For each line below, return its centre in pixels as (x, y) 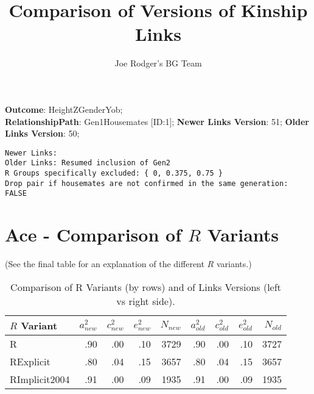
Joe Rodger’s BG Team (158, 63)
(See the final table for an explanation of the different (105, 264)
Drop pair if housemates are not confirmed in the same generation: (147, 183)
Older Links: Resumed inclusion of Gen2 (88, 163)
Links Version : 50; (42, 133)
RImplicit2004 (40, 379)
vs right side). (146, 301)
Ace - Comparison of (93, 235)
